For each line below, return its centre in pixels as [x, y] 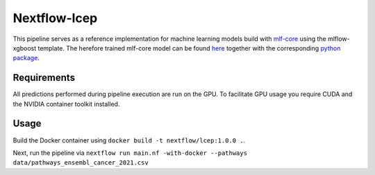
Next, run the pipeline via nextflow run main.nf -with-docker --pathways [130, 153]
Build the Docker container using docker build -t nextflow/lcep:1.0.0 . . [129, 140]
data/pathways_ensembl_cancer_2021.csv [81, 163]
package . [26, 58]
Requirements [44, 78]
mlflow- [339, 39]
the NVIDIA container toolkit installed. [66, 104]
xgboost [25, 48]
